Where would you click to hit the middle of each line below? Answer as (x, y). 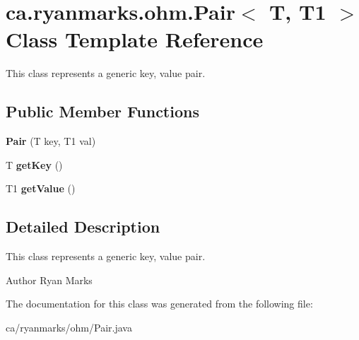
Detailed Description (83, 227)
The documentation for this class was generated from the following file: (159, 304)
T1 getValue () (41, 188)
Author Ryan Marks (49, 280)
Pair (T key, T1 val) (51, 141)
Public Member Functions (102, 111)
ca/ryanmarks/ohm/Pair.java (69, 327)
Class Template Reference (135, 39)
